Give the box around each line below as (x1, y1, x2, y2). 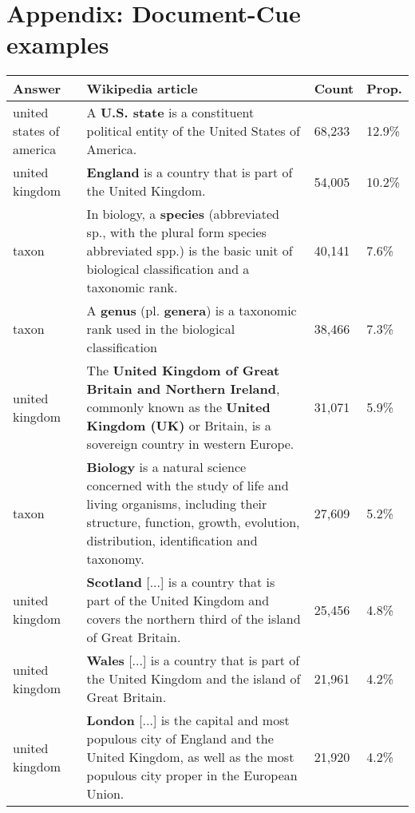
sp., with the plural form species (86, 223, 267, 242)
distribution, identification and (86, 531, 258, 550)
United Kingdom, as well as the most (86, 748, 294, 767)
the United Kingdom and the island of (86, 669, 301, 688)
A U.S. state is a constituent (86, 103, 255, 122)
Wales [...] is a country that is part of (86, 651, 300, 670)
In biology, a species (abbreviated (86, 204, 279, 224)
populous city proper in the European (86, 766, 298, 785)
